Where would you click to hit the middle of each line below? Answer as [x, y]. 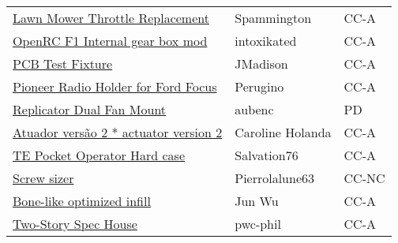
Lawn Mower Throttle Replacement [111, 18]
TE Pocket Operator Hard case [99, 155]
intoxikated [266, 41]
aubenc [254, 109]
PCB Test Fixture [63, 64]
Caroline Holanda [283, 132]
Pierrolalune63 [275, 178]
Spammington [273, 18]
